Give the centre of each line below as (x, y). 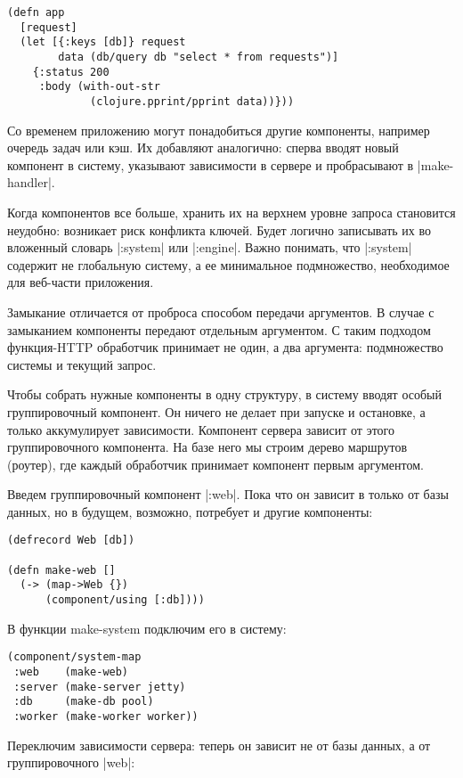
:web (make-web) (71, 672)
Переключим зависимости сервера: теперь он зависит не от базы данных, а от (219, 745)
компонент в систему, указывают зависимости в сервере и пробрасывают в (211, 164)
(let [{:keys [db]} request (103, 42)
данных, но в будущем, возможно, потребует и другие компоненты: (190, 511)
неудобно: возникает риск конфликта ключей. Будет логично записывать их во (219, 229)
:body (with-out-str (99, 87)
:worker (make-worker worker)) (106, 716)
